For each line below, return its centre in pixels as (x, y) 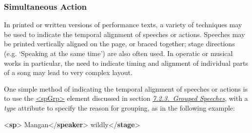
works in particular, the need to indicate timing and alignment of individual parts (126, 63)
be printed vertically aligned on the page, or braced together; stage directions (119, 44)
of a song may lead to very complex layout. (68, 72)
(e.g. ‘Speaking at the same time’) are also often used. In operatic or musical (118, 53)
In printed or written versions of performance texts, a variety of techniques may (123, 25)
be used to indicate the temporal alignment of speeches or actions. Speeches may (125, 34)
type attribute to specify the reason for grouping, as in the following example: (119, 107)
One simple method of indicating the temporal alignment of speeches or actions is (126, 88)
